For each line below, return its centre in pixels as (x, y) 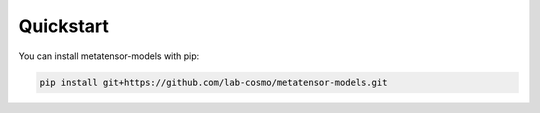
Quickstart (64, 26)
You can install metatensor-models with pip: (109, 56)
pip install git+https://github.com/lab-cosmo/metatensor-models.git (213, 82)
